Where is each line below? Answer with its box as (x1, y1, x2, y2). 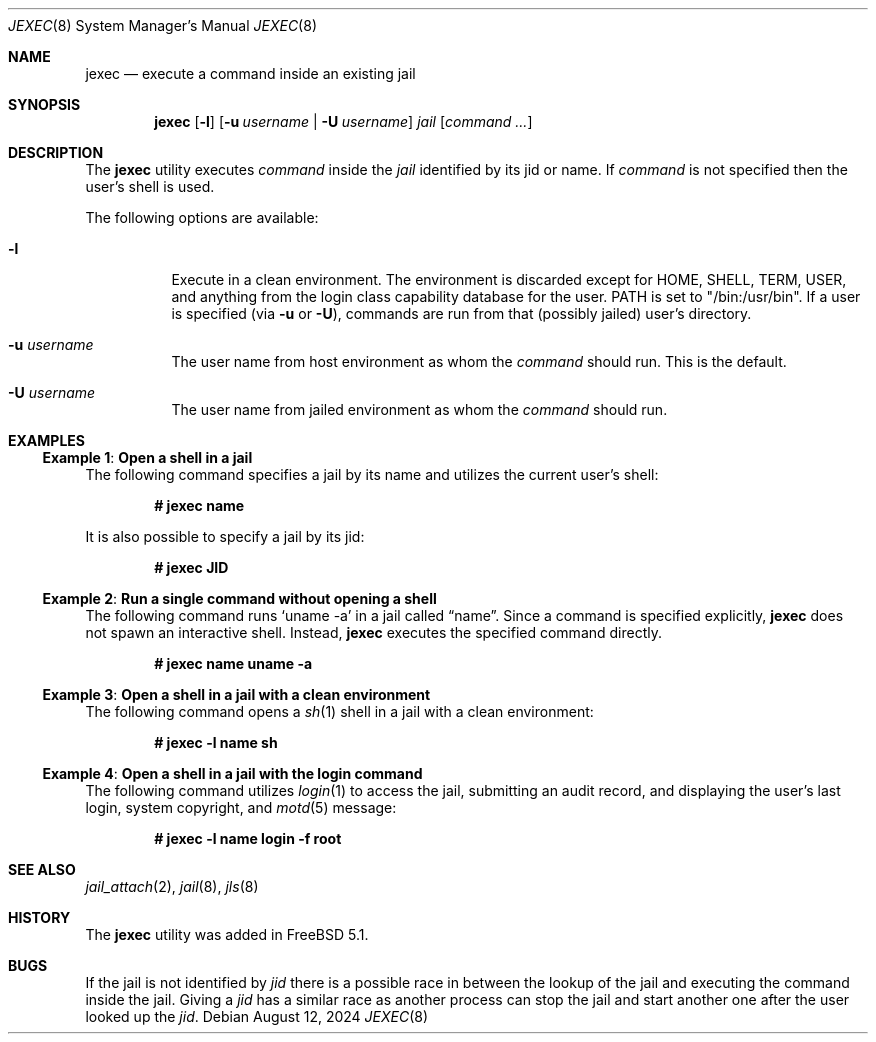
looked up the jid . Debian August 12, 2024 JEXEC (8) (85, 1008, 429, 1025)
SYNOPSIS (8, 96, 81, 113)
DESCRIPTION (8, 144, 104, 161)
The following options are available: (85, 209, 319, 226)
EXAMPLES (8, 432, 85, 449)
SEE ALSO (8, 861, 76, 878)
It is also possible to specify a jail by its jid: (85, 528, 365, 545)
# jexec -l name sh (154, 734, 278, 751)
